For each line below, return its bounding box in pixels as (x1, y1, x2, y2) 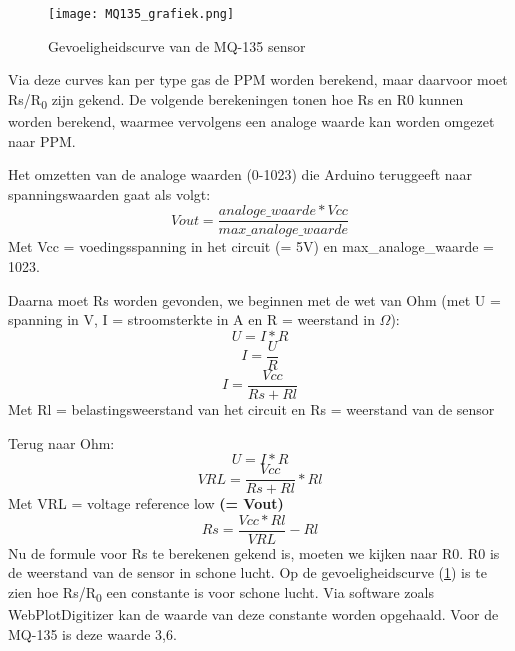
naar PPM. (8, 130, 76, 151)
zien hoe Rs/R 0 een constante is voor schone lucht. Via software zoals (8, 582, 434, 605)
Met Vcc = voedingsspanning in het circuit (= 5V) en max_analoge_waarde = (8, 236, 494, 257)
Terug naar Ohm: (8, 432, 115, 453)
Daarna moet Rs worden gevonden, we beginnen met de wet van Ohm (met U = (8, 289, 501, 310)
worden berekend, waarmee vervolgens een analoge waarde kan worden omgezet (8, 110, 495, 131)
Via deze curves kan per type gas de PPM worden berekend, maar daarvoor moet (8, 69, 508, 90)
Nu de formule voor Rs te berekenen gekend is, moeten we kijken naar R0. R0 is (8, 542, 500, 563)
